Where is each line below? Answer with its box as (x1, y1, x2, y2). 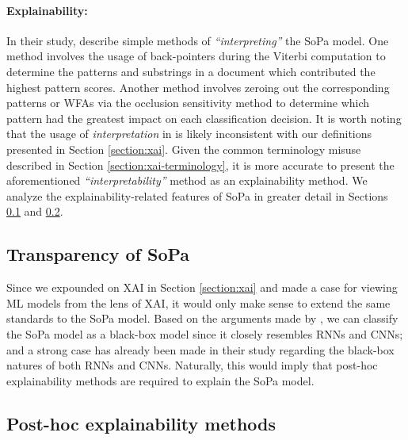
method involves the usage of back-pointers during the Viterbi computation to (6, 48, 386, 64)
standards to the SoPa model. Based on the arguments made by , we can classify (6, 310, 398, 327)
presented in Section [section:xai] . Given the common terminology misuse (6, 140, 361, 157)
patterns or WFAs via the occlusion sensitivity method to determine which (6, 94, 370, 111)
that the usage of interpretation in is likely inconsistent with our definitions (6, 125, 372, 142)
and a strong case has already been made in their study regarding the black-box (6, 341, 395, 358)
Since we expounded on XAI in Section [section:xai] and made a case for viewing (6, 279, 398, 296)
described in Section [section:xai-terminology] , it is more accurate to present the (6, 156, 395, 173)
